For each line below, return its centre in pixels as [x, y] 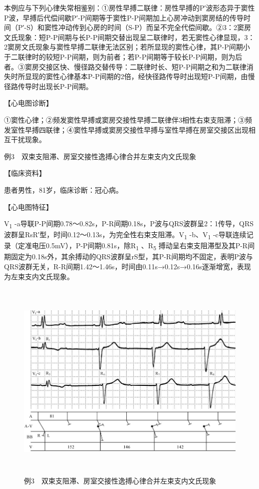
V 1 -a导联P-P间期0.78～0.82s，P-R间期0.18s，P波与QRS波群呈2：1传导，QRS [129, 224]
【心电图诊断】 [28, 103]
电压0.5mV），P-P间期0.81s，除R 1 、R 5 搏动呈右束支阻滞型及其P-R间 [143, 246]
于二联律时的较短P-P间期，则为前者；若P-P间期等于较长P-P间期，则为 [120, 56]
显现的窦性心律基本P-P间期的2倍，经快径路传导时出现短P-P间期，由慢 [140, 76]
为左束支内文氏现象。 [39, 276]
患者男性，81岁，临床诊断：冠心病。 [63, 189]
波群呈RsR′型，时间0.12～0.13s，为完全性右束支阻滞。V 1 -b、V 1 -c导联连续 [125, 235]
